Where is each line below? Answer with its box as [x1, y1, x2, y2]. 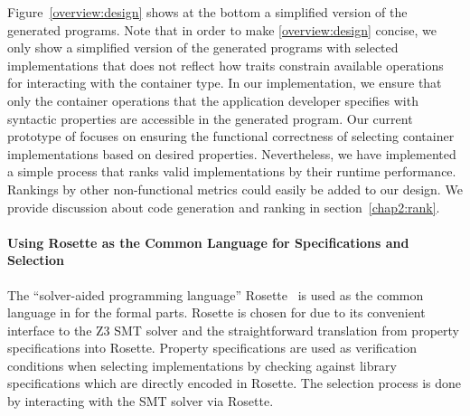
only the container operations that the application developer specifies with [7, 90, 418, 109]
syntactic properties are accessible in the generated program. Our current [7, 109, 413, 128]
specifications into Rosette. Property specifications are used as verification [7, 338, 417, 357]
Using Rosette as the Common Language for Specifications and [7, 232, 409, 251]
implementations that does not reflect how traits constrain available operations [7, 55, 444, 74]
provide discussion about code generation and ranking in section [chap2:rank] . [7, 197, 440, 216]
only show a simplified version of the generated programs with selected [7, 38, 399, 57]
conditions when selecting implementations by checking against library [7, 355, 397, 374]
